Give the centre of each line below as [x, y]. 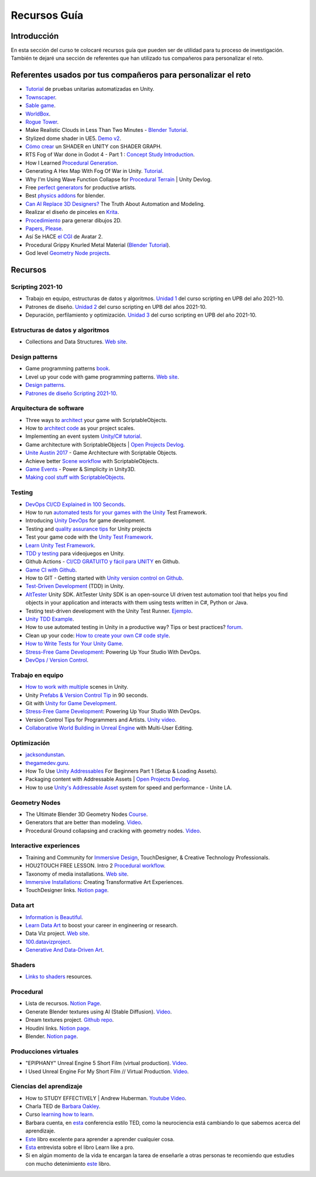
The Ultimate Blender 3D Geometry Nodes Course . [87, 814]
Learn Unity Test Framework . [61, 545]
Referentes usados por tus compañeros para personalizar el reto [131, 75]
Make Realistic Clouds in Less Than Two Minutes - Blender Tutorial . [107, 130]
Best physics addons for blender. [65, 196]
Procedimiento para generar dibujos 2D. [74, 220]
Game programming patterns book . [68, 369]
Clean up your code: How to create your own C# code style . [98, 635]
